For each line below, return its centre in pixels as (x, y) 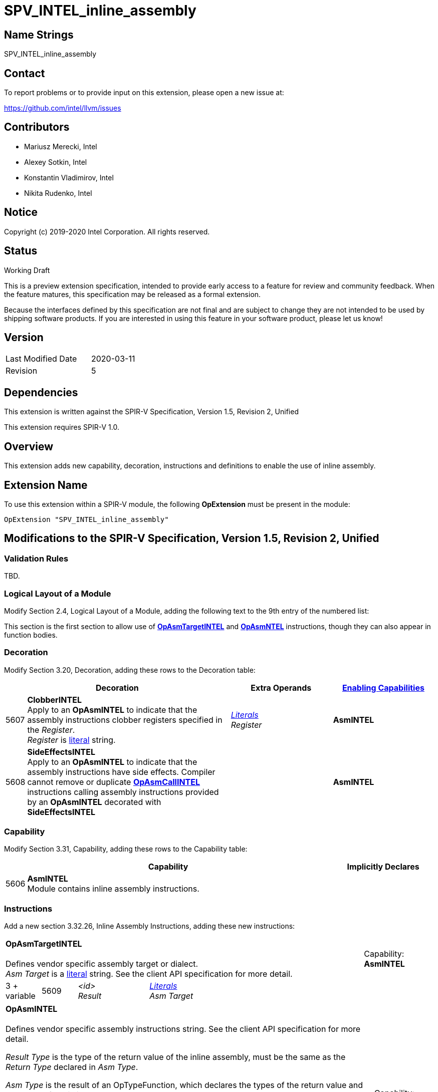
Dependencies (41, 392)
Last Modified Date (41, 359)
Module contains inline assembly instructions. (113, 889)
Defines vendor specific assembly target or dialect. (102, 964)
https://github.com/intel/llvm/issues (63, 108)
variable (21, 996)
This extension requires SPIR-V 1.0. (62, 427)
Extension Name (46, 485)
